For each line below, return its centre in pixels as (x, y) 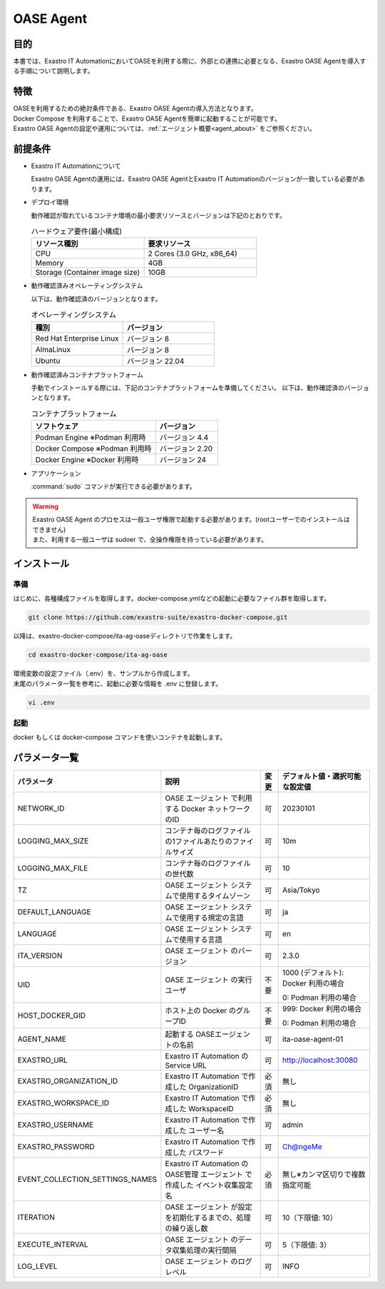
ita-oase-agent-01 (313, 1039)
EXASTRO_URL (42, 1060)
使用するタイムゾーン (215, 896)
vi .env (41, 702)
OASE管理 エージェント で (209, 1175)
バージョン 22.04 (155, 361)
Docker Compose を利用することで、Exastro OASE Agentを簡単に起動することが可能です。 (147, 119)
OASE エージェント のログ (209, 1262)
